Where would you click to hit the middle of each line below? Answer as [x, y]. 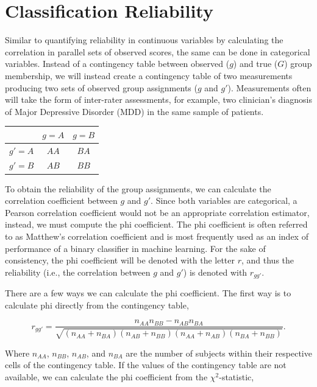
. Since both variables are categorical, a [224, 200]
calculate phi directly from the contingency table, [97, 305]
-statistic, [237, 377]
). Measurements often [269, 87]
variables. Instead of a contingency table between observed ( [117, 64]
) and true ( [255, 64]
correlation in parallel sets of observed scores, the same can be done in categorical [158, 51]
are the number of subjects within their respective [219, 353]
